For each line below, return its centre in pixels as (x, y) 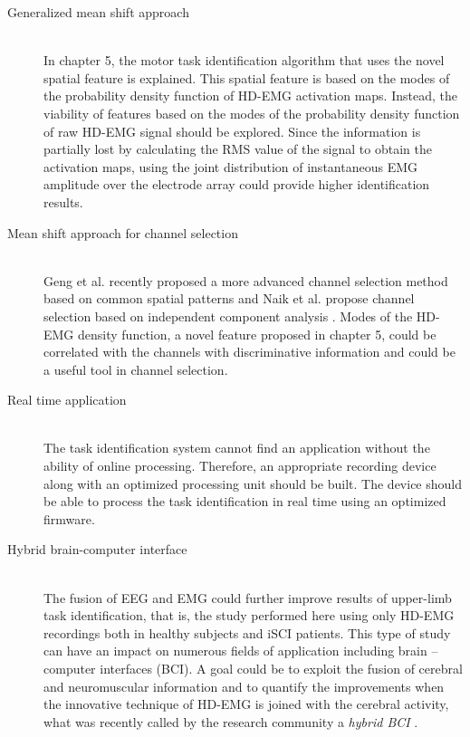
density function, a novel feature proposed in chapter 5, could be (257, 334)
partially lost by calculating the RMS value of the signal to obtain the (238, 149)
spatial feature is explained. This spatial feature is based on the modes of (247, 77)
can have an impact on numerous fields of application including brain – (241, 651)
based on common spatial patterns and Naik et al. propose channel (229, 298)
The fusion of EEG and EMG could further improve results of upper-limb (248, 597)
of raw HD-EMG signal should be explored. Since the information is (232, 131)
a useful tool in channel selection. (136, 369)
